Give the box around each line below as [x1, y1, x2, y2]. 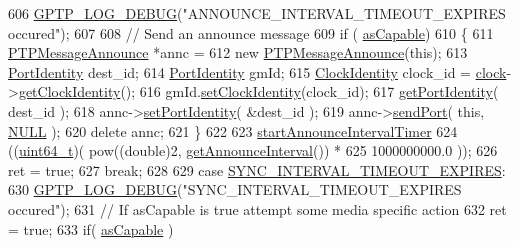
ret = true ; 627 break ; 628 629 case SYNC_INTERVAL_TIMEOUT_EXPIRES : [8, 159, 506, 180]
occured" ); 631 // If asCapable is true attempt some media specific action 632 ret [8, 198, 507, 219]
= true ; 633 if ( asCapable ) [8, 218, 174, 239]
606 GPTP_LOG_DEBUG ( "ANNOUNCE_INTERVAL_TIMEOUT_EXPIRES [8, 3, 506, 23]
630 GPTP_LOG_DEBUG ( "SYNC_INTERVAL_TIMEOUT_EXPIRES [8, 179, 462, 200]
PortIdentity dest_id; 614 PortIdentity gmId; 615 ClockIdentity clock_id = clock [8, 61, 507, 82]
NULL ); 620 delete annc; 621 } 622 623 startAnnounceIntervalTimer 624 [8, 120, 458, 141]
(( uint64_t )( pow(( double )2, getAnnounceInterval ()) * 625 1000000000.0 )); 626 [8, 140, 498, 161]
